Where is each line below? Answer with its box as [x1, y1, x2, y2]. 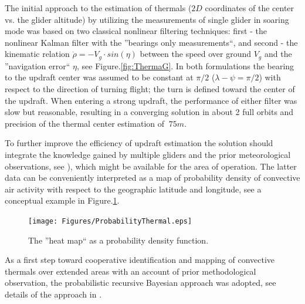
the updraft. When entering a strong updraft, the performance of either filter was [5, 94, 297, 106]
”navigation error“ [5, 59, 70, 72]
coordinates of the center [205, 2, 294, 13]
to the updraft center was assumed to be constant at [5, 71, 194, 83]
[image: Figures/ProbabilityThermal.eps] [28, 217, 192, 225]
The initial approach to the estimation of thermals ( [5, 2, 192, 13]
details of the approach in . [5, 288, 102, 300]
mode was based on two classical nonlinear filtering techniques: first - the [5, 25, 267, 37]
